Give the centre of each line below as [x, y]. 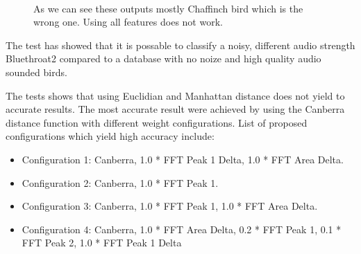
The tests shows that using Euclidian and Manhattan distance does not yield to [175, 95]
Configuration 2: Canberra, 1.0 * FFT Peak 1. [120, 182]
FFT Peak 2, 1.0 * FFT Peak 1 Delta [102, 243]
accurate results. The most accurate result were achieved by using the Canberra [175, 109]
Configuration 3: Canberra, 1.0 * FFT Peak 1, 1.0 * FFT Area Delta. [170, 206]
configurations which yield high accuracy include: [110, 136]
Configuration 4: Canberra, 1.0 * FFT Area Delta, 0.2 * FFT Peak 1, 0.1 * [182, 229]
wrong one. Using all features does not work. [128, 22]
